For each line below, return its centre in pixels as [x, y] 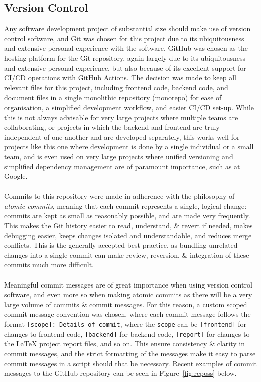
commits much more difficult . [49, 265]
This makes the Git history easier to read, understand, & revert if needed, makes [128, 225]
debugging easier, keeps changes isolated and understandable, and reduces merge [128, 235]
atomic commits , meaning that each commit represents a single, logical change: [125, 205]
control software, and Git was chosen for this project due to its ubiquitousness [124, 38]
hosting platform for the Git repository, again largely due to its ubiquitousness [125, 58]
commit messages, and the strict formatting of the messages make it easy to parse [130, 353]
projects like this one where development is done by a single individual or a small [129, 147]
